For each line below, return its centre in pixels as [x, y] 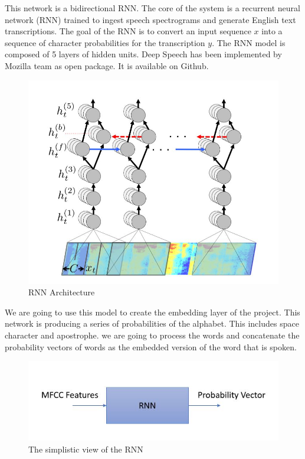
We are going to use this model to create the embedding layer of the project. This [152, 312]
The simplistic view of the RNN [86, 449]
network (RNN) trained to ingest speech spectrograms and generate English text [150, 19]
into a [272, 31]
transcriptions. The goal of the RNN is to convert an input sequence [128, 31]
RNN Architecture [62, 292]
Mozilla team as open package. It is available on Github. [107, 65]
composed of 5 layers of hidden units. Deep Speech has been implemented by [143, 54]
